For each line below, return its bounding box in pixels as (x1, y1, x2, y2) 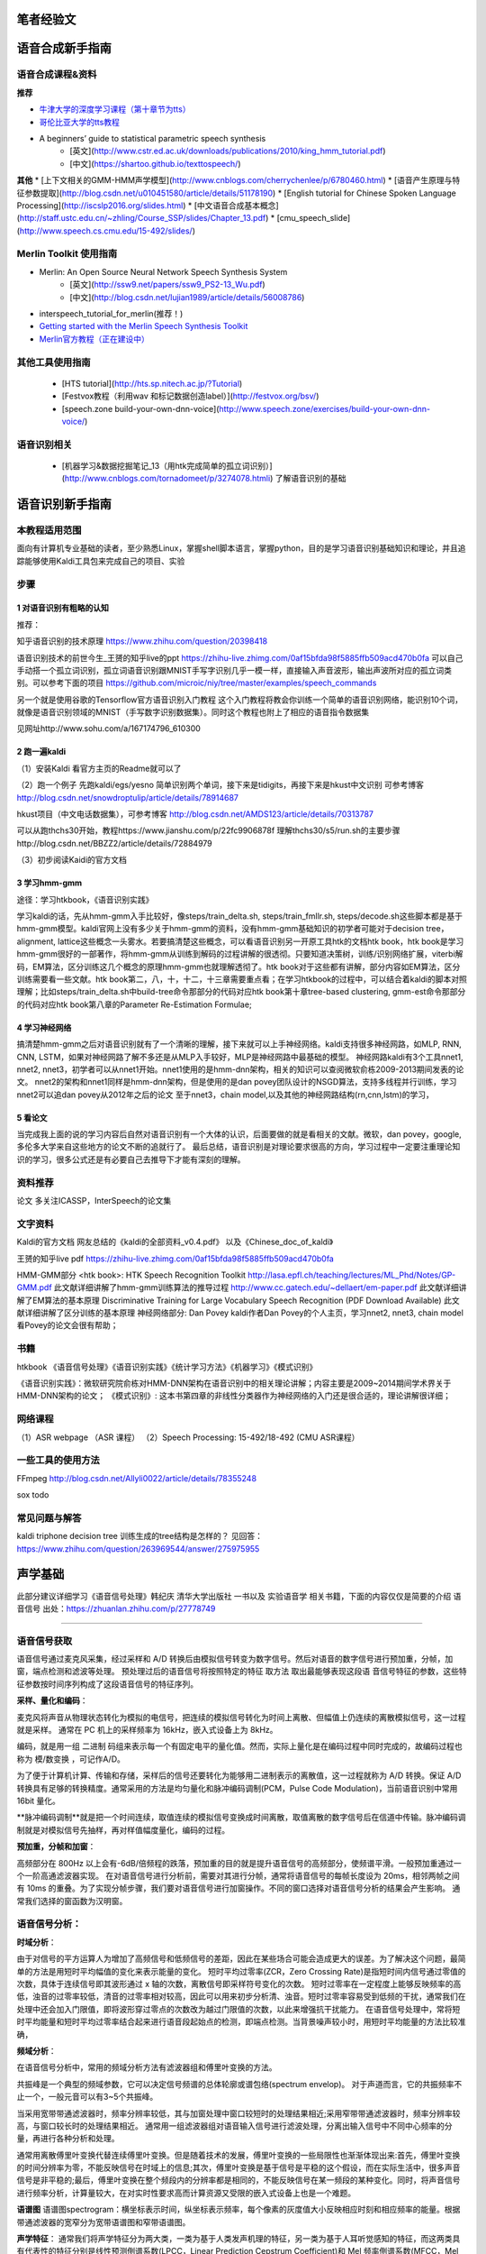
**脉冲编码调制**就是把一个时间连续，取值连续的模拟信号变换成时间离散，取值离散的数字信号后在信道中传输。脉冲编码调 (16, 1812, 467, 1823)
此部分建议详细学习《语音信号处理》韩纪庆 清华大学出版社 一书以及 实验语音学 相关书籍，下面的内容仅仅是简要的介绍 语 (16, 1590, 462, 1601)
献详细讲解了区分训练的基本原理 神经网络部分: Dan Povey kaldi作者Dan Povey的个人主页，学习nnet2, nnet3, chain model (16, 1307, 463, 1318)
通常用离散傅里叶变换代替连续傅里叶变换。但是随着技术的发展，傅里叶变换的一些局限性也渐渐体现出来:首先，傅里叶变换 (16, 2149, 461, 2160)
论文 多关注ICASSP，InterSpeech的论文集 (16, 1196, 172, 1205)
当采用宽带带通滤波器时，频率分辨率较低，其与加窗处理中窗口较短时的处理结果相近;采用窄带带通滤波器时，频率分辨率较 (16, 2108, 461, 2119)
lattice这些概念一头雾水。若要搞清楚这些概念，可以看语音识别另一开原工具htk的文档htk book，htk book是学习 (57, 936, 464, 947)
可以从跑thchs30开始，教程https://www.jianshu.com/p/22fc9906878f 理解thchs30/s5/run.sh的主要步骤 (16, 825, 400, 836)
